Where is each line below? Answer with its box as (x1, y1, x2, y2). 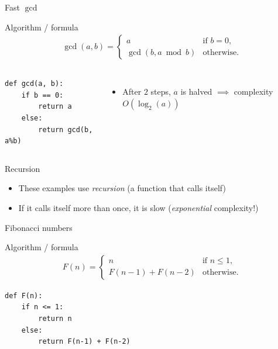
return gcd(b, (38, 125, 93, 134)
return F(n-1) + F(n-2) (38, 337, 131, 346)
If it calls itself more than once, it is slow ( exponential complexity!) (18, 201, 259, 213)
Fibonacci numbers (5, 221, 73, 233)
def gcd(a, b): (5, 80, 64, 88)
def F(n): (5, 291, 43, 300)
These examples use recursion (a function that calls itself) (18, 182, 226, 194)
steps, (150, 85, 171, 98)
